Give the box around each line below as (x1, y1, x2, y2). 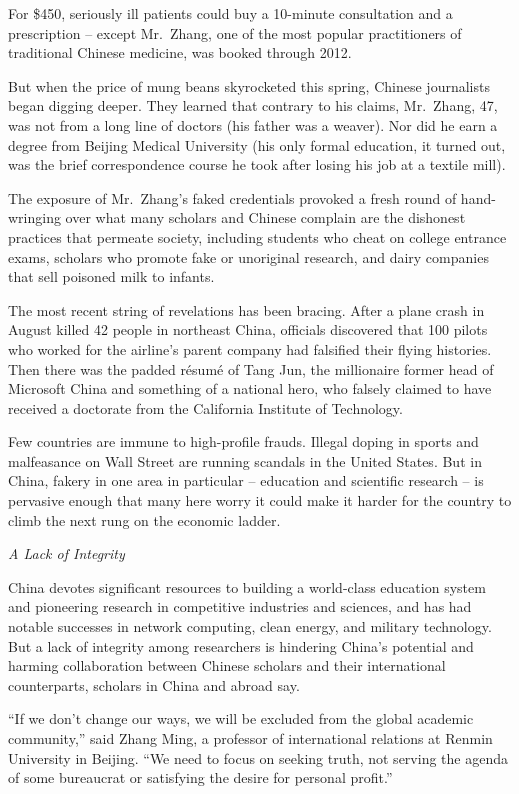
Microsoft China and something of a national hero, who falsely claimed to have (8, 378, 492, 399)
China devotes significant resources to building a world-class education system (8, 576, 486, 597)
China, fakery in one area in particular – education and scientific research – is (8, 470, 484, 491)
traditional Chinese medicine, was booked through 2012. (8, 42, 352, 63)
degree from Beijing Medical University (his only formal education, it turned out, (8, 134, 506, 155)
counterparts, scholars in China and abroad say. (8, 674, 300, 695)
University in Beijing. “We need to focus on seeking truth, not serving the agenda (8, 747, 508, 768)
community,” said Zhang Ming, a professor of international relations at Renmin (8, 728, 493, 748)
